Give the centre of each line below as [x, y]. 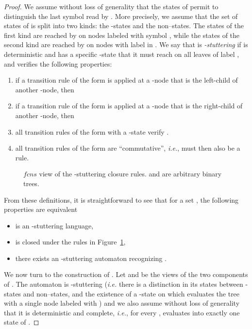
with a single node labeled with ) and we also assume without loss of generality [122, 303]
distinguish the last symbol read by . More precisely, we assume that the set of [121, 16]
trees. [31, 183]
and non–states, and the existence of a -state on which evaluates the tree [131, 293]
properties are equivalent [41, 209]
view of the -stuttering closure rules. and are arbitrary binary [130, 174]
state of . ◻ [22, 322]
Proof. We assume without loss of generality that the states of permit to [111, 6]
